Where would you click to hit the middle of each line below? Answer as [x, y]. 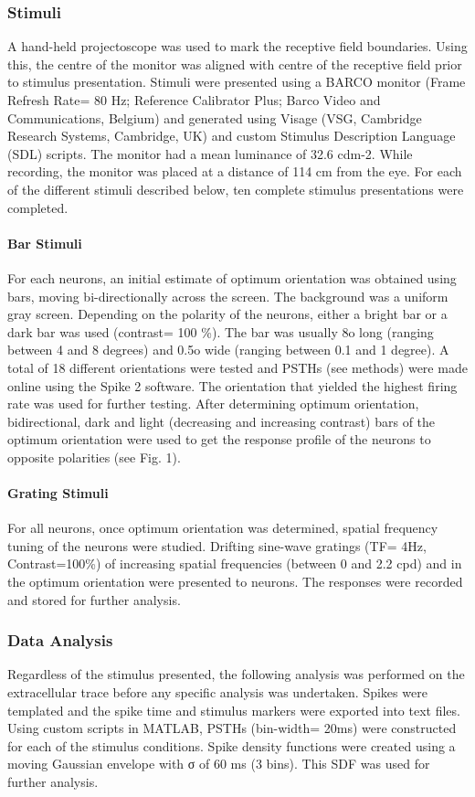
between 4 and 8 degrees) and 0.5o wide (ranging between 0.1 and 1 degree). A [228, 350]
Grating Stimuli [58, 493]
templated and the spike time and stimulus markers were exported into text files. [234, 710]
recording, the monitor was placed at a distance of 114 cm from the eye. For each [235, 171]
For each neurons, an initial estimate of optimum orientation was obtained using [232, 277]
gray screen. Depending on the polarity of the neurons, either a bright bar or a [227, 314]
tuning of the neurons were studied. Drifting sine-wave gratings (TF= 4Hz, [217, 545]
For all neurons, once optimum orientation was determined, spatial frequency [223, 528]
